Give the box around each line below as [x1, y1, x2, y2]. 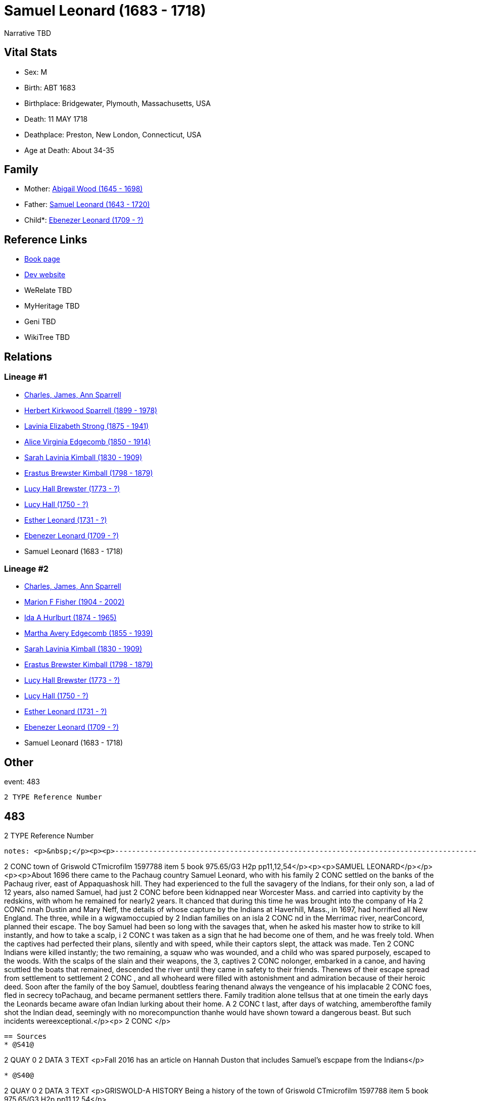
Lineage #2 [4, 563, 49, 574]
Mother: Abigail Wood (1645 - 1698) [24, 184, 143, 193]
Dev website [24, 270, 66, 279]
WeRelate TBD [24, 286, 72, 295]
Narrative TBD [4, 28, 51, 37]
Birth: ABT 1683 [24, 83, 76, 92]
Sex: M [24, 67, 47, 76]
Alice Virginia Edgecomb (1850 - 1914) [24, 437, 151, 446]
